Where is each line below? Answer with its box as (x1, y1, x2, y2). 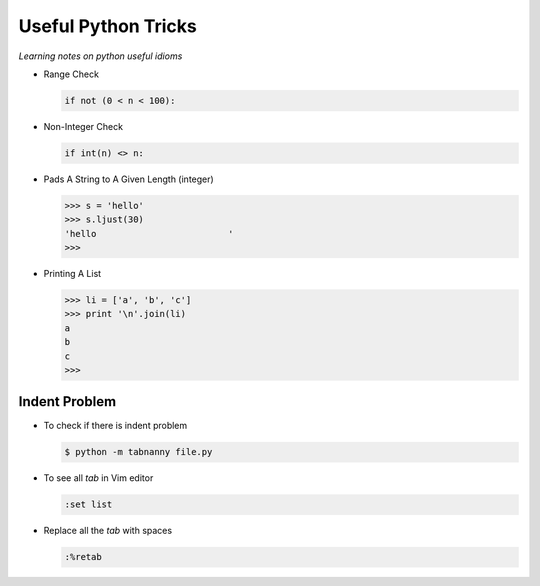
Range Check (43, 68, 100, 80)
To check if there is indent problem (43, 420, 188, 432)
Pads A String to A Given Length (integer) (43, 173, 214, 185)
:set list (64, 499, 113, 510)
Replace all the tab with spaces (43, 525, 173, 537)
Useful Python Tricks (18, 15, 197, 37)
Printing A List (43, 268, 102, 280)
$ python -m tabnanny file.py (64, 446, 213, 458)
